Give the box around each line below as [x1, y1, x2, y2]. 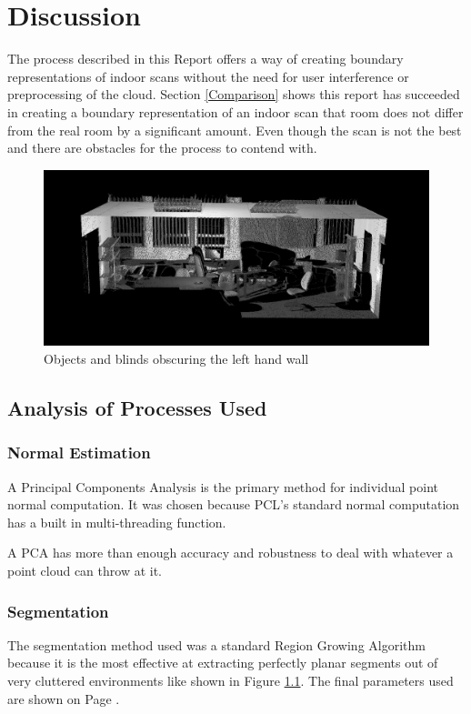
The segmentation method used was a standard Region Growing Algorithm [7, 635, 426, 654]
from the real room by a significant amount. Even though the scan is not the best [7, 120, 462, 139]
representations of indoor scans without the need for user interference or [7, 66, 409, 85]
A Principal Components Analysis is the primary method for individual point [7, 477, 439, 496]
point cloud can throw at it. [7, 561, 163, 580]
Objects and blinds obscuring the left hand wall [44, 349, 309, 368]
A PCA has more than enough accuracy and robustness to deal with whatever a [7, 543, 454, 562]
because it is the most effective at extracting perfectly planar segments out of [7, 653, 438, 672]
